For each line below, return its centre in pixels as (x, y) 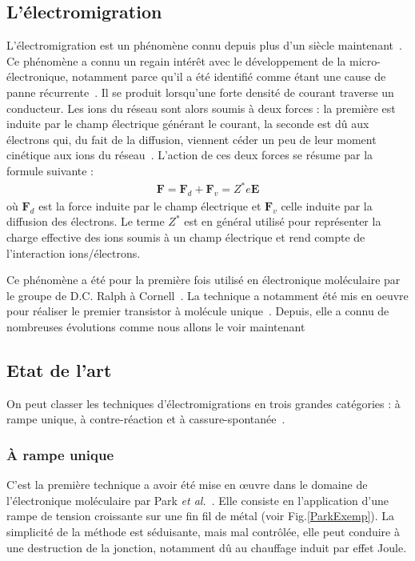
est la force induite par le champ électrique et (150, 205)
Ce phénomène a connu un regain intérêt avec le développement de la (176, 60)
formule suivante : (50, 170)
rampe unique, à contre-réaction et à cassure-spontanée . (146, 419)
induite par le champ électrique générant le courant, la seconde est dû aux (188, 124)
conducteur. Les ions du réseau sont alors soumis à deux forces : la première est (201, 108)
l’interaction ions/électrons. (74, 252)
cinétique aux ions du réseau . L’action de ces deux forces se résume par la (190, 155)
